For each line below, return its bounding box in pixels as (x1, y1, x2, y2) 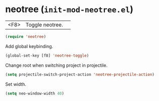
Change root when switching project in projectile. (5, 62, 108, 68)
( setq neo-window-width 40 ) (5, 91, 65, 96)
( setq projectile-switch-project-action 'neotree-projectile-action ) (5, 72, 155, 77)
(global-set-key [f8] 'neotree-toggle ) (5, 53, 89, 58)
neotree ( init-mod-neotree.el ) (5, 4, 134, 15)
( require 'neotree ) (5, 34, 46, 39)
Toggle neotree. (25, 21, 63, 28)
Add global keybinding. (5, 43, 54, 49)
